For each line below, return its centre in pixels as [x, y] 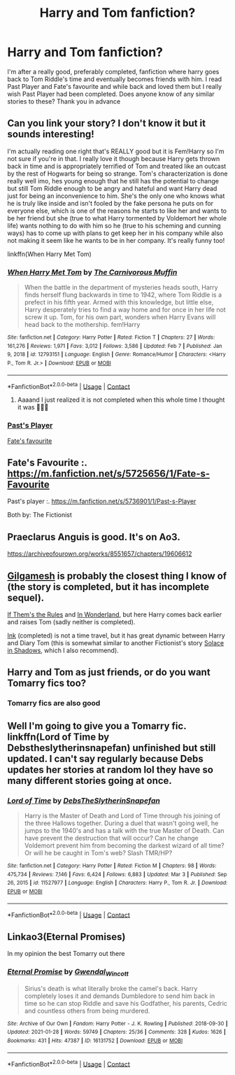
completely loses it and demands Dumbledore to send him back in [120, 996]
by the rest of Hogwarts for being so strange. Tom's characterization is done [117, 174]
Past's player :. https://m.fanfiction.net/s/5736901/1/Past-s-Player [102, 501]
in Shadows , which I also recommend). [63, 651]
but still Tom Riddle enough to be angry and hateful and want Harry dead [112, 188]
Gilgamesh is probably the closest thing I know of [117, 576]
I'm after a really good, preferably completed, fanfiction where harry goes [113, 71]
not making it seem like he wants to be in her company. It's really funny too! [116, 240]
